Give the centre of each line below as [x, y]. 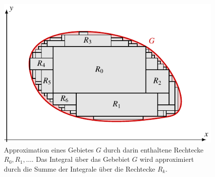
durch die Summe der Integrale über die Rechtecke [80, 168]
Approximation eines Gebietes [49, 149]
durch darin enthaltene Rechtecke [153, 149]
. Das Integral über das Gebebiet [81, 159]
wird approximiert [167, 159]
